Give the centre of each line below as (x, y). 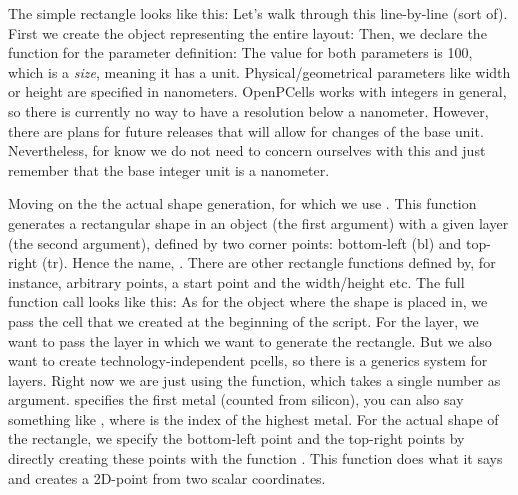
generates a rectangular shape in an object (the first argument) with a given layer (258, 222)
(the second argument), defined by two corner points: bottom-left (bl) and (235, 242)
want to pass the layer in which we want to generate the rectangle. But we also (250, 340)
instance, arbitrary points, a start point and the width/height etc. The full (236, 281)
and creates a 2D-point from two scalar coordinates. (167, 477)
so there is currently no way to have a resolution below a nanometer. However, (248, 110)
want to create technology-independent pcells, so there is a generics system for (248, 360)
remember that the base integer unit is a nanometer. (169, 169)
